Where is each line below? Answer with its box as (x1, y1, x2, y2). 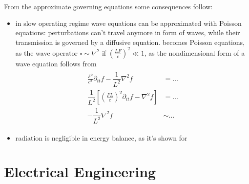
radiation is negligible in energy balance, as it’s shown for (15, 132, 187, 143)
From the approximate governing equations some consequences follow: (4, 1, 213, 11)
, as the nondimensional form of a (144, 47, 245, 58)
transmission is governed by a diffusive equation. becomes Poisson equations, (15, 37, 245, 47)
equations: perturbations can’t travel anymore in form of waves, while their (15, 27, 240, 38)
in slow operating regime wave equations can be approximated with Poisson (15, 18, 242, 28)
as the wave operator (15, 47, 78, 58)
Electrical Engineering (4, 161, 156, 181)
